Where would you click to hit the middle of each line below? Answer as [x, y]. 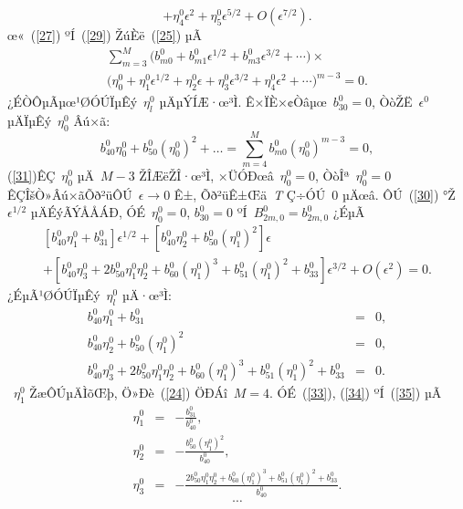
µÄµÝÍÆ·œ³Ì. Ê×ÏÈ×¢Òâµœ [243, 102]
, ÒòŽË [392, 102]
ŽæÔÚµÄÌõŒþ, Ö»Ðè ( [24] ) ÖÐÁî [128, 393]
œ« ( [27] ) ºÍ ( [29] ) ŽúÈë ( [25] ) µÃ [105, 35]
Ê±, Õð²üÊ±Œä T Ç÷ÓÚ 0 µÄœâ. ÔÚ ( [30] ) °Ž [315, 194]
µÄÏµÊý [30, 121]
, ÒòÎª [332, 175]
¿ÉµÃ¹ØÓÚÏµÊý [54, 295]
